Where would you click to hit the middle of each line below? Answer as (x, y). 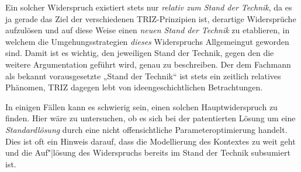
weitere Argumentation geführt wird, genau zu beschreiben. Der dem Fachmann (148, 64)
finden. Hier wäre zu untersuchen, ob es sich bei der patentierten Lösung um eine (150, 118)
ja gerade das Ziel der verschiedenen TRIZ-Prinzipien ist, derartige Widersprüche (151, 18)
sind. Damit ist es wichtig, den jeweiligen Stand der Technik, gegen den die (140, 53)
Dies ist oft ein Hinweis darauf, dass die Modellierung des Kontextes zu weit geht (150, 141)
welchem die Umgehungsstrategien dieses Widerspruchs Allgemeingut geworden (147, 41)
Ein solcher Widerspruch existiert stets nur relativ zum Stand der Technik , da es (149, 7)
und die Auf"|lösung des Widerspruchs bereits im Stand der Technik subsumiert (148, 152)
